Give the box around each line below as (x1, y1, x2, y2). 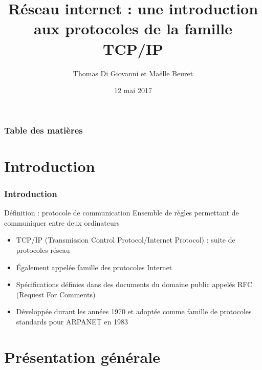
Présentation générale (4, 346, 160, 367)
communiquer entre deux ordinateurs (4, 217, 120, 228)
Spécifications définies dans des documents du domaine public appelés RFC (16, 279, 253, 290)
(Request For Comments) (16, 289, 96, 299)
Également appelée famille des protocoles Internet (16, 262, 172, 272)
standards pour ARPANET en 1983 (16, 316, 128, 327)
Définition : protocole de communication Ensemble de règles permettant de (4, 207, 239, 218)
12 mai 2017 (114, 85, 152, 96)
